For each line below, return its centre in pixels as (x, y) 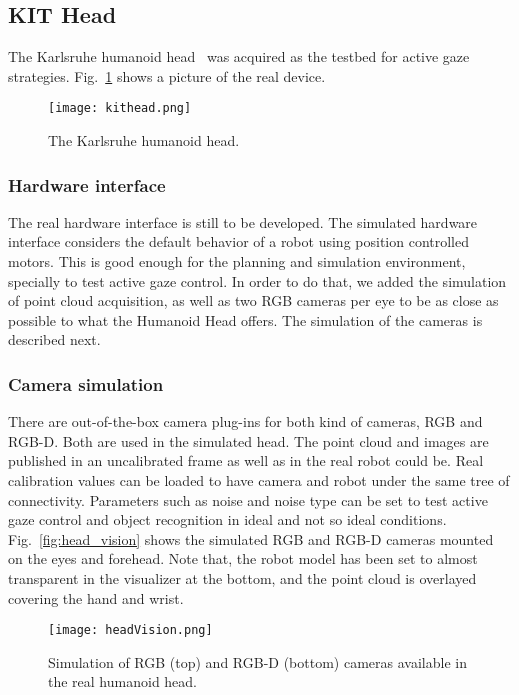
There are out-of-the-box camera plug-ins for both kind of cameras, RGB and (245, 421)
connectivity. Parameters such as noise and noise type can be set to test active (248, 499)
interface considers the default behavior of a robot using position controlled (238, 241)
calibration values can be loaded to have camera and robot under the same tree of (259, 480)
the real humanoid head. (123, 681)
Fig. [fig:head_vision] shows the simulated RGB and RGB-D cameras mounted (251, 538)
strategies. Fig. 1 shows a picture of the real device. (167, 75)
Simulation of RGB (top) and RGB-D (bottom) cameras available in (257, 661)
